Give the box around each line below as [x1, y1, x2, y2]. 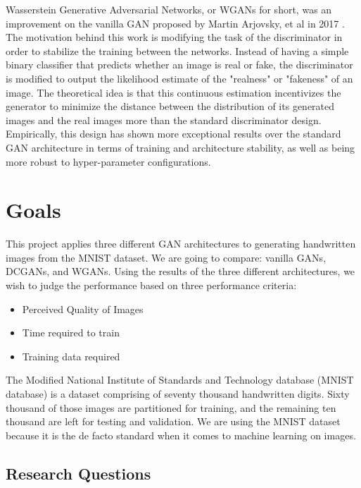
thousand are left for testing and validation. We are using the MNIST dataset [6, 414, 341, 429]
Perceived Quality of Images [22, 301, 144, 316]
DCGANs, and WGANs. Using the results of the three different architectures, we [6, 264, 355, 279]
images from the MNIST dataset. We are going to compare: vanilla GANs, [6, 250, 327, 264]
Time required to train [22, 325, 120, 340]
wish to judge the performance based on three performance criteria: [6, 278, 297, 293]
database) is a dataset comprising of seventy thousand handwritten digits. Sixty [6, 386, 350, 401]
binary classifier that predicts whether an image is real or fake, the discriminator [6, 57, 353, 72]
